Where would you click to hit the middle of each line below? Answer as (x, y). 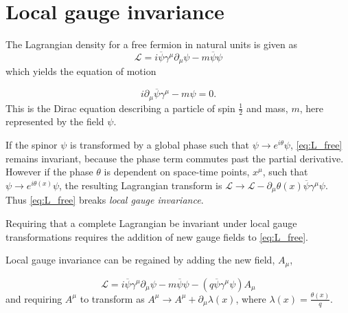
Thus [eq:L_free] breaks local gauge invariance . (105, 200)
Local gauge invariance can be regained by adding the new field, (140, 260)
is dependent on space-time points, (177, 172)
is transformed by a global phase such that (160, 145)
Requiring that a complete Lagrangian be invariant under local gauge (151, 223)
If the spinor (32, 145)
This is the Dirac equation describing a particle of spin (120, 108)
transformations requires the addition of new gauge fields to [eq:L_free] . (157, 236)
